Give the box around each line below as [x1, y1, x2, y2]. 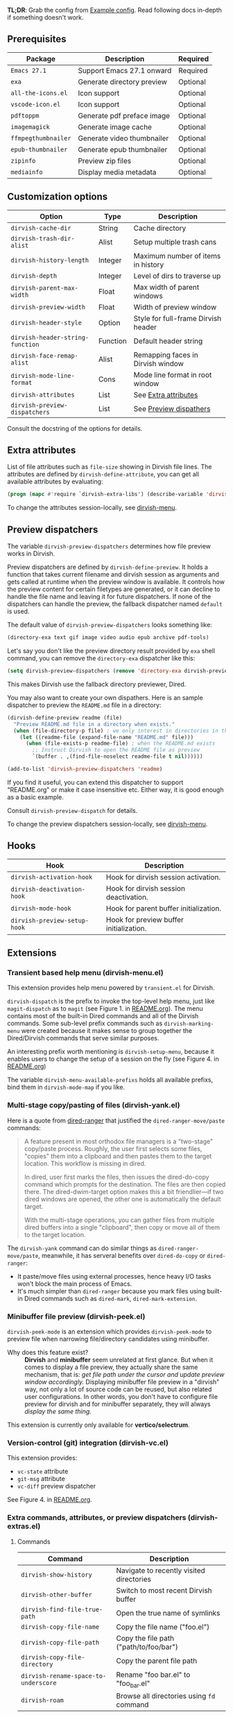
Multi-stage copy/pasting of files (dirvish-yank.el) [7, 1100, 180, 1110]
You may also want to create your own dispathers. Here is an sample [7, 693, 203, 702]
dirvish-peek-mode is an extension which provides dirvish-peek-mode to [7, 1327, 212, 1336]
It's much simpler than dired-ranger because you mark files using [17, 1286, 206, 1295]
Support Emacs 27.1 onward [78, 65, 172, 75]
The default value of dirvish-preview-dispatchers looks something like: [7, 621, 213, 629]
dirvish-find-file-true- [20, 1605, 103, 1614]
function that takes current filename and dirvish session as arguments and [7, 570, 220, 579]
